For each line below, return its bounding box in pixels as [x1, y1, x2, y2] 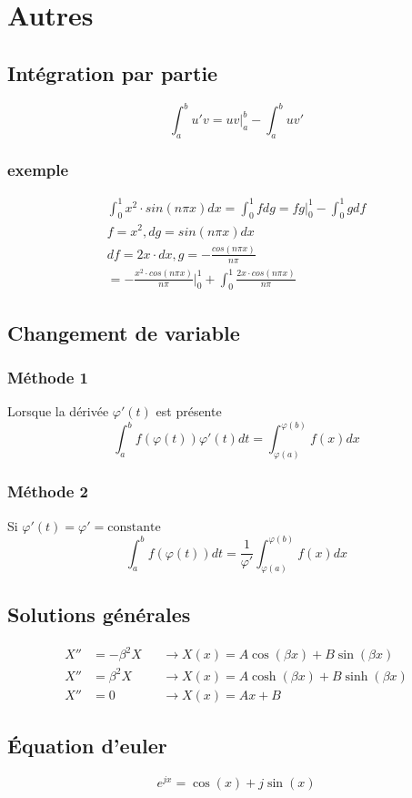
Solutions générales [7, 599, 191, 628]
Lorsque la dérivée [7, 402, 109, 421]
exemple [7, 158, 69, 180]
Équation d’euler [7, 731, 167, 760]
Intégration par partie [7, 58, 218, 87]
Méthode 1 [7, 366, 88, 389]
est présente [156, 402, 222, 421]
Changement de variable [7, 318, 240, 346]
